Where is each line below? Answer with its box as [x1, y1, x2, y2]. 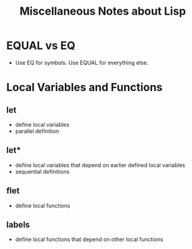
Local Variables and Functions [6, 81, 163, 94]
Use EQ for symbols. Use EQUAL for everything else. [15, 59, 149, 66]
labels [6, 219, 31, 230]
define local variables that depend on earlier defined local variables [15, 161, 185, 169]
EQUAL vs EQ [6, 39, 75, 53]
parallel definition [15, 127, 59, 135]
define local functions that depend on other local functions [15, 236, 163, 243]
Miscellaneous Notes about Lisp [19, 4, 186, 18]
